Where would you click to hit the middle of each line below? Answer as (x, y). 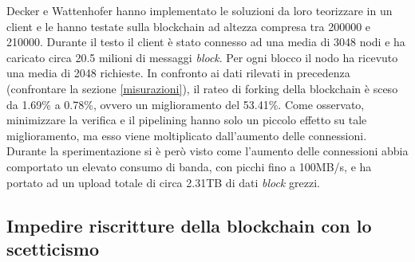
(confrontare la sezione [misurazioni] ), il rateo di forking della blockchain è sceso (202, 88)
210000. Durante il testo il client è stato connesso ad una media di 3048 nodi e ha (206, 42)
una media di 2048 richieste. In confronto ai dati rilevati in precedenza (178, 73)
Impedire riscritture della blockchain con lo (189, 225)
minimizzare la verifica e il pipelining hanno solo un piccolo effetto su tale (187, 120)
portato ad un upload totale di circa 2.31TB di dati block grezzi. (163, 182)
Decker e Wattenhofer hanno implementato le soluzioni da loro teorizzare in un (200, 10)
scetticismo (53, 248)
